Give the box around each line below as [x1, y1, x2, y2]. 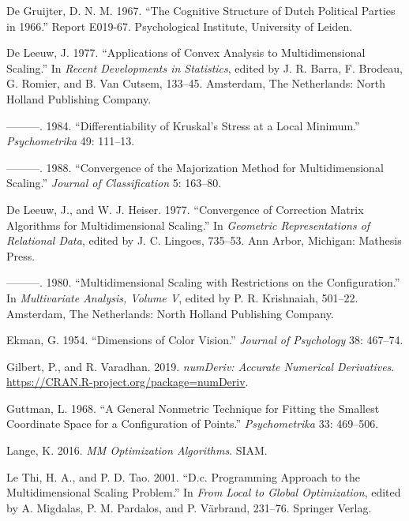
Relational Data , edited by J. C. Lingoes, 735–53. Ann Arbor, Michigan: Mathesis [6, 232, 402, 249]
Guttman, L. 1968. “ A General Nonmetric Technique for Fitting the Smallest [6, 399, 380, 416]
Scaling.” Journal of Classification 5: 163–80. [6, 174, 222, 191]
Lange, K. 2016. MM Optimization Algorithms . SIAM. [6, 442, 268, 459]
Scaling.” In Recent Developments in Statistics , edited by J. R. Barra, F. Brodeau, [6, 59, 403, 76]
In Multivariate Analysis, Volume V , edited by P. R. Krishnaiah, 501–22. [6, 289, 358, 305]
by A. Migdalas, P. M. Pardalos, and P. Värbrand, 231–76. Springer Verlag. [6, 499, 372, 515]
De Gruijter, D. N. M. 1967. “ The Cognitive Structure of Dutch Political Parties [6, 2, 396, 18]
